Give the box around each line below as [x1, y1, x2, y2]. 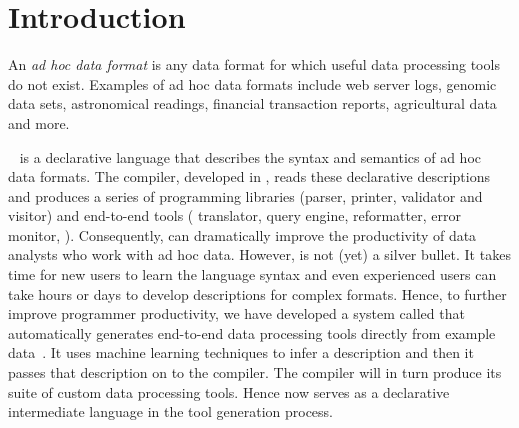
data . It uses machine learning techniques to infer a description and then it [8, 342, 474, 363]
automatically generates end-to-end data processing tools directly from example [8, 322, 496, 343]
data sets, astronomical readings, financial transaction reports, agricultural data [8, 93, 497, 114]
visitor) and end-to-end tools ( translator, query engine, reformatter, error [8, 205, 461, 226]
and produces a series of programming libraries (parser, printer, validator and [8, 185, 483, 206]
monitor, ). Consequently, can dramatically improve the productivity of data [8, 224, 477, 245]
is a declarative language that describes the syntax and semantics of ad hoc [19, 146, 482, 167]
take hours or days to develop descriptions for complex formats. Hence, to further [8, 283, 507, 304]
